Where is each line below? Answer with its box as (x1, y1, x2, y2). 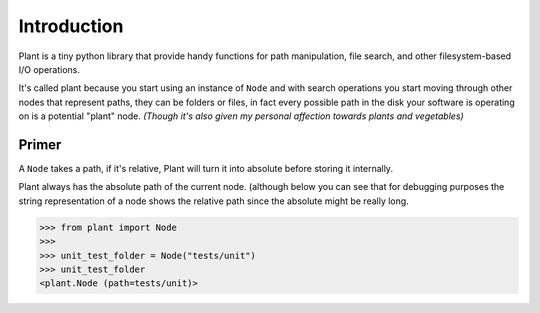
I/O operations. (18, 63, 80, 75)
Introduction (18, 15, 124, 37)
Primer (18, 136, 62, 153)
